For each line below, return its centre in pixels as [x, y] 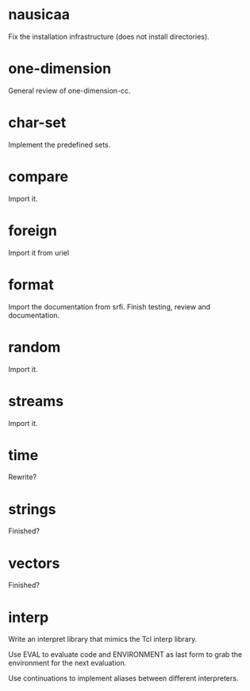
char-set [37, 123]
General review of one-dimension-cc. [69, 90]
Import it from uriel [39, 252]
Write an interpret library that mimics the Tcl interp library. [103, 639]
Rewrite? [23, 477]
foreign [33, 230]
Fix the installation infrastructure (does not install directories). [109, 36]
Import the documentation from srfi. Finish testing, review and [110, 306]
